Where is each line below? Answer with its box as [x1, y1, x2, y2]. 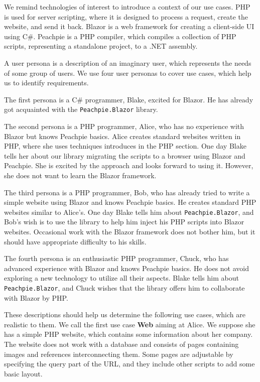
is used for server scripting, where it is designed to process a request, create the [4, 11, 248, 22]
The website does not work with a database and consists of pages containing [4, 339, 239, 349]
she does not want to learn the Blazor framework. [4, 170, 157, 180]
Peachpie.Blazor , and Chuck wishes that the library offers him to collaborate [4, 282, 245, 293]
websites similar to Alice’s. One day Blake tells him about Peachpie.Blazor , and [4, 206, 254, 217]
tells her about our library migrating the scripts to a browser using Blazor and [4, 150, 245, 161]
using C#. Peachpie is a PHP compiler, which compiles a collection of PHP [4, 31, 236, 41]
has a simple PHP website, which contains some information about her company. [4, 329, 253, 339]
